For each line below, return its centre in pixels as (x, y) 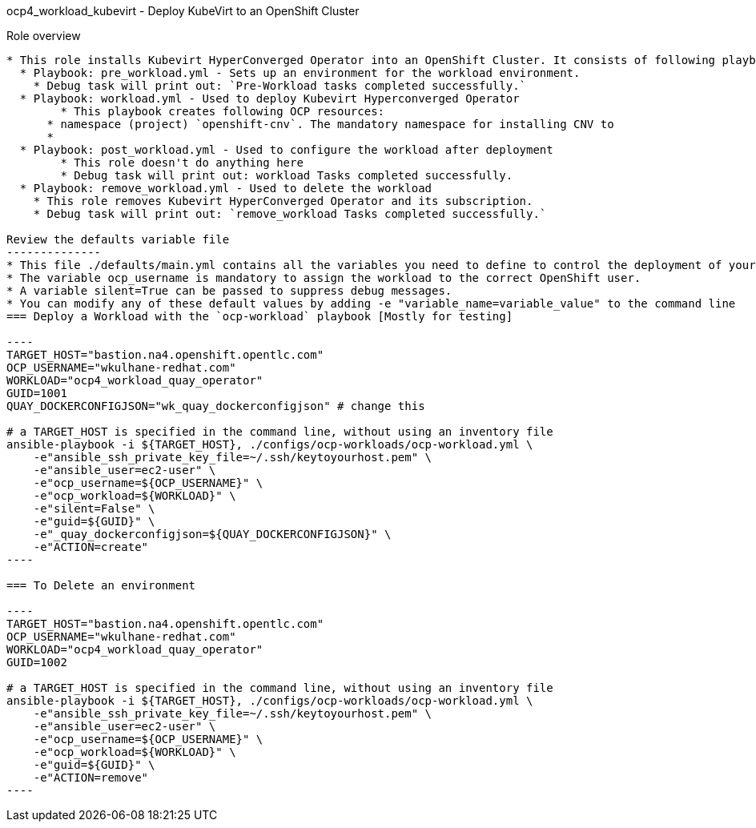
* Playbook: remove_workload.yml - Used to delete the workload (226, 188)
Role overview (44, 36)
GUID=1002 (37, 662)
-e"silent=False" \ (94, 508)
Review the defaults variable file (118, 239)
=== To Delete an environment (101, 585)
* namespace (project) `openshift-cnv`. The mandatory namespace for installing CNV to (330, 124)
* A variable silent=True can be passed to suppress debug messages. (229, 291)
